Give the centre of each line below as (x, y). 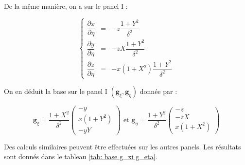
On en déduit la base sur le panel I (56, 91)
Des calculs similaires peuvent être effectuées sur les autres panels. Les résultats (122, 147)
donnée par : (158, 91)
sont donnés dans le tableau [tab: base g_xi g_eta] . (81, 156)
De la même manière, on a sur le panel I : (66, 6)
